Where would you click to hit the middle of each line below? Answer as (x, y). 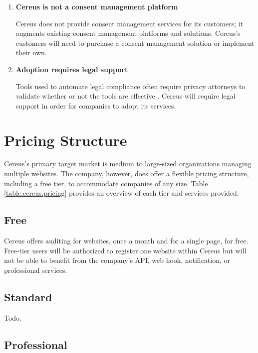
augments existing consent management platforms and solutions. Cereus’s (128, 33)
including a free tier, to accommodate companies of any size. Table (106, 183)
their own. (31, 53)
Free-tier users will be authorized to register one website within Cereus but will (125, 250)
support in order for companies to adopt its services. (96, 105)
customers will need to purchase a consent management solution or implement (135, 43)
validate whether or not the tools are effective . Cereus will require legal (126, 96)
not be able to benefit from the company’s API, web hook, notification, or (117, 260)
